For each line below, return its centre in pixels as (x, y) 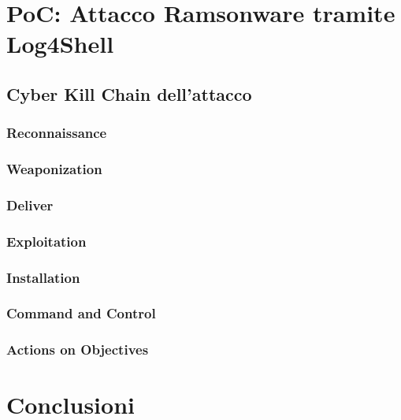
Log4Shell (60, 44)
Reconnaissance (57, 133)
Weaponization (54, 169)
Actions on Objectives (78, 349)
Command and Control (81, 313)
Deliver (30, 204)
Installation (43, 277)
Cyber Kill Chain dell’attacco (129, 93)
